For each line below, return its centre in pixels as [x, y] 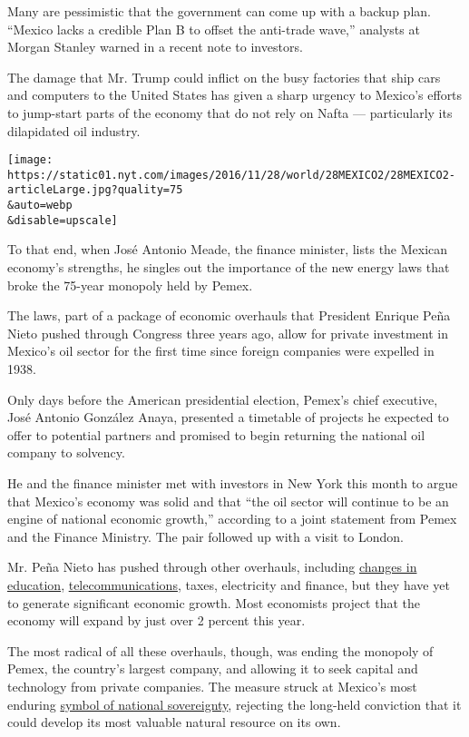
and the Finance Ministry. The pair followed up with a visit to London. [206, 536]
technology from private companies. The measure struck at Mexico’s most [212, 686]
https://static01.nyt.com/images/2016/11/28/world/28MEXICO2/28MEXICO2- [231, 175]
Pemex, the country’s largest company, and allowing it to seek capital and [213, 668]
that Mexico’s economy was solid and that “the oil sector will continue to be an [228, 501]
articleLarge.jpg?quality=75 [95, 190]
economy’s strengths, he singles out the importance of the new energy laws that [229, 267]
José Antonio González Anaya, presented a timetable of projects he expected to [228, 417]
